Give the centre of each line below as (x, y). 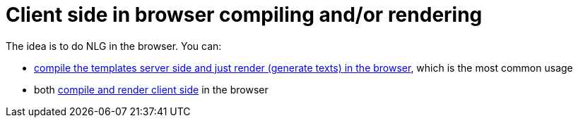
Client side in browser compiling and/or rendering (244, 15)
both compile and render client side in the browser (151, 89)
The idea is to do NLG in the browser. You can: (114, 46)
